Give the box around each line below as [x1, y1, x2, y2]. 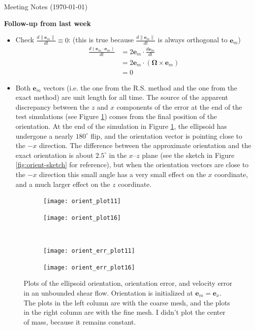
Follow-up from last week [4, 18, 91, 28]
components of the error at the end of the [117, 101, 242, 112]
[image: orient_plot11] [43, 198, 121, 205]
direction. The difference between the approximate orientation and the [39, 140, 252, 150]
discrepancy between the [15, 101, 90, 112]
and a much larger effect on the [15, 179, 110, 189]
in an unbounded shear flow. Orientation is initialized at [24, 287, 193, 298]
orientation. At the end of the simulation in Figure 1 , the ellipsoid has [15, 120, 227, 131]
